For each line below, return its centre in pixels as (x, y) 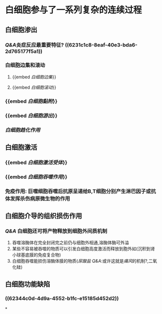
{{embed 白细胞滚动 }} (34, 87)
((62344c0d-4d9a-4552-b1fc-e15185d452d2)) (62, 298)
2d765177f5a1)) (24, 51)
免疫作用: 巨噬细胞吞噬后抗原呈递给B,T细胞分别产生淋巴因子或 (78, 191)
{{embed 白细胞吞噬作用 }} (36, 177)
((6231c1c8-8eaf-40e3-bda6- (101, 45)
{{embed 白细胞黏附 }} (31, 101)
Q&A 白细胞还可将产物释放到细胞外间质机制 (56, 231)
